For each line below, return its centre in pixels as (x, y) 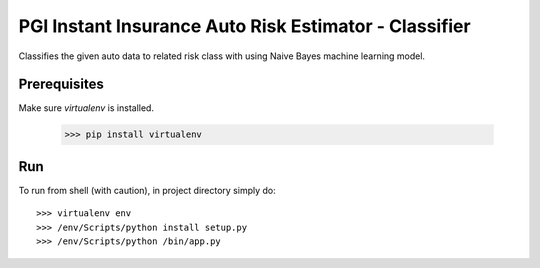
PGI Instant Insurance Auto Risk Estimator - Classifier (244, 26)
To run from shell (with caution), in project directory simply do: (147, 190)
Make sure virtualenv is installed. (86, 108)
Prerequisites (61, 84)
